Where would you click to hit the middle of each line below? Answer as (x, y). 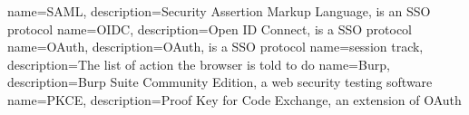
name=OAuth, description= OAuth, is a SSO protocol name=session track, (215, 47)
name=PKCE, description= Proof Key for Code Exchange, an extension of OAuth (234, 99)
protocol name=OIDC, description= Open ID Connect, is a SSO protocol (210, 29)
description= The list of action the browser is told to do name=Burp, (199, 64)
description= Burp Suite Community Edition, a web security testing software (220, 82)
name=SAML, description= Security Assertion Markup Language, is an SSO (219, 11)
